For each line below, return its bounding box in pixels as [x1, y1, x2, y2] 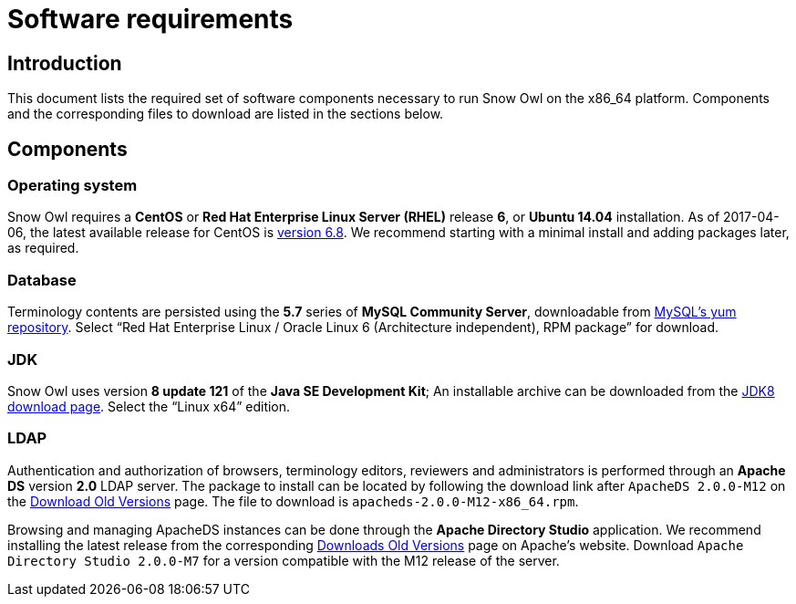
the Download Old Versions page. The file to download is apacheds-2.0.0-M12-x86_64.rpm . [7, 493, 579, 509]
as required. [7, 240, 79, 256]
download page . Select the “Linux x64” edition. [7, 398, 291, 414]
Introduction [7, 51, 122, 75]
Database [7, 270, 77, 289]
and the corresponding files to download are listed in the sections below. [7, 106, 444, 122]
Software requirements [7, 4, 294, 35]
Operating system [7, 176, 138, 195]
